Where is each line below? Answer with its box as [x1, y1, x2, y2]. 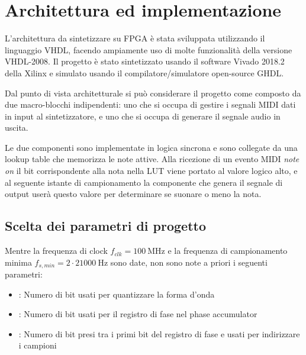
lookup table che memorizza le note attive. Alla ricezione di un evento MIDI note [5, 153, 299, 165]
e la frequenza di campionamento [168, 244, 288, 257]
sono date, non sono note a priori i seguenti [110, 256, 268, 268]
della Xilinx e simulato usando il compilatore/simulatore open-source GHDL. [5, 66, 284, 79]
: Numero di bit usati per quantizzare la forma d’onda [18, 288, 215, 300]
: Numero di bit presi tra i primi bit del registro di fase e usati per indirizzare [18, 327, 300, 340]
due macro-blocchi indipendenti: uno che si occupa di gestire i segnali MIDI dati [5, 98, 296, 111]
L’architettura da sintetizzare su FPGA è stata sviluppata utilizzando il [5, 32, 265, 44]
